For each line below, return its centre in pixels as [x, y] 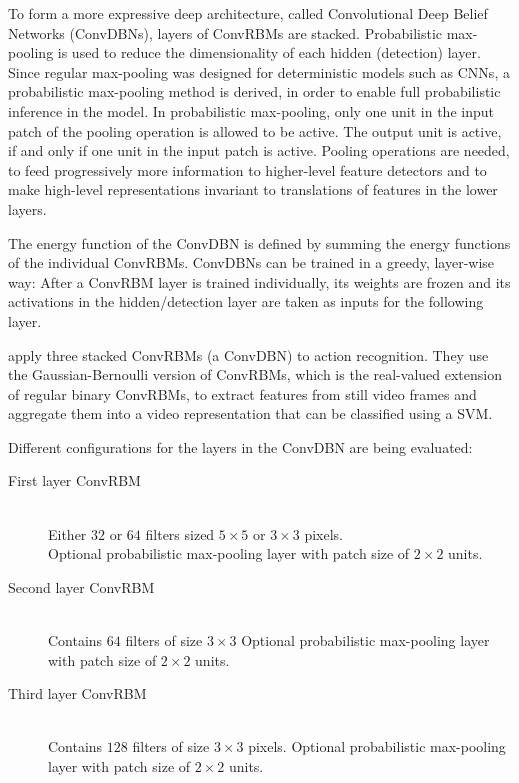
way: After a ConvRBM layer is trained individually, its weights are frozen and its [259, 281]
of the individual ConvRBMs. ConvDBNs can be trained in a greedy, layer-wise [251, 262]
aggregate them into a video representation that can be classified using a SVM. [250, 413]
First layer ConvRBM [74, 480]
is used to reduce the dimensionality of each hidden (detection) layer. [269, 52]
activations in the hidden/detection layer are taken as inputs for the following [246, 301]
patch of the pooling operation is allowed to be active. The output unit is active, [255, 130]
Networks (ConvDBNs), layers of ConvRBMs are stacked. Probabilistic [225, 32]
